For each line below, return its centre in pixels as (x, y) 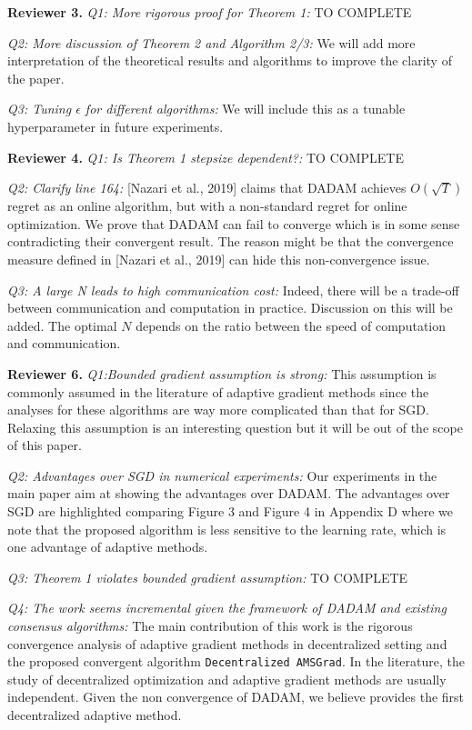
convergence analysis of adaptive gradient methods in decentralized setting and (227, 643)
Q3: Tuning (40, 109)
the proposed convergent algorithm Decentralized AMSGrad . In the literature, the (236, 661)
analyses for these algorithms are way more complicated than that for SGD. (218, 410)
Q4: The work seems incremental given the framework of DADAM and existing (227, 608)
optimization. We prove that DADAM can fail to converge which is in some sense (234, 223)
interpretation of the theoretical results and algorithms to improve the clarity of (230, 60)
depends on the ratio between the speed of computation (291, 325)
